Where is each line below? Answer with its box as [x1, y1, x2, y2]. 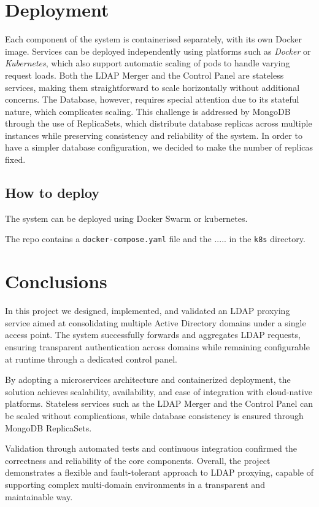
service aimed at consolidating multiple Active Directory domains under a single [5, 316, 306, 329]
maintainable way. [5, 490, 73, 503]
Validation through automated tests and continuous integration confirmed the [5, 442, 298, 455]
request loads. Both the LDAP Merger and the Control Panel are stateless [5, 68, 284, 81]
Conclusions [5, 269, 107, 294]
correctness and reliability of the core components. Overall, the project [5, 454, 271, 466]
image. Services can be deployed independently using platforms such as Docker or [5, 44, 311, 57]
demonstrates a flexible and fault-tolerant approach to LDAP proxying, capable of [5, 466, 313, 479]
